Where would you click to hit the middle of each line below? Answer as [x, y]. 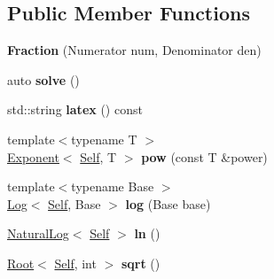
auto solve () [43, 79]
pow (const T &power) [204, 156]
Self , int [75, 263]
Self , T [98, 156]
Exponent [33, 156]
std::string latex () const [75, 109]
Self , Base [74, 203]
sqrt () [141, 263]
